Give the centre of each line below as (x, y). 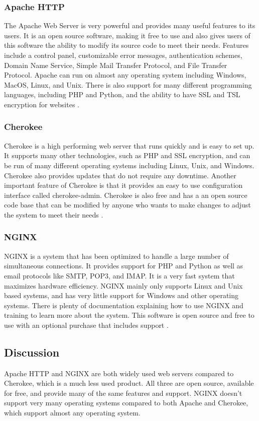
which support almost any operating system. (72, 413)
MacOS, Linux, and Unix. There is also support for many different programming (128, 84)
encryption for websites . (42, 104)
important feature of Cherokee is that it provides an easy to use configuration (123, 185)
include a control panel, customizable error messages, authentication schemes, (123, 55)
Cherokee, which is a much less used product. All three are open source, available (129, 383)
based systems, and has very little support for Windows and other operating (121, 295)
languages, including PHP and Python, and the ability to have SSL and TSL (122, 94)
